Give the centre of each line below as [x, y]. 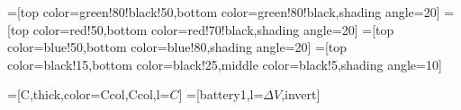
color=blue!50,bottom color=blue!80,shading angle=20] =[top [177, 47]
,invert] [301, 94]
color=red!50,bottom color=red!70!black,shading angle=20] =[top [213, 29]
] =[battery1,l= [221, 94]
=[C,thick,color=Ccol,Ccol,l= [89, 94]
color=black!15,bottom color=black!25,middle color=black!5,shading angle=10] [225, 64]
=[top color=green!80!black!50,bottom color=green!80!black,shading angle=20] [224, 12]
